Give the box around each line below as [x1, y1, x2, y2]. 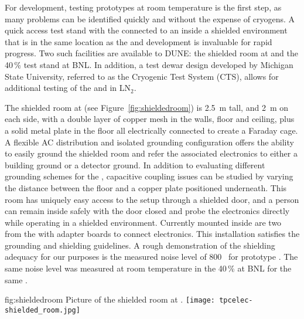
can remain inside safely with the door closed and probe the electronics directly [5, 205, 290, 217]
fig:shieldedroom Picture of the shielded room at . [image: [5, 293, 216, 306]
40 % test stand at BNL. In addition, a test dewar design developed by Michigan [5, 58, 293, 70]
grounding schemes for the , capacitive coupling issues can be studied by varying [5, 170, 293, 182]
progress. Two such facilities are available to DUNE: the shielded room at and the [5, 47, 299, 59]
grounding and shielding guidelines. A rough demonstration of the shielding [5, 239, 275, 251]
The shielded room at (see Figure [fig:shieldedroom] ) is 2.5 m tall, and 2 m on [5, 101, 289, 113]
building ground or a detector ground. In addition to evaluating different [5, 158, 265, 171]
